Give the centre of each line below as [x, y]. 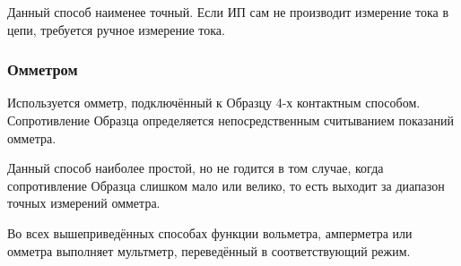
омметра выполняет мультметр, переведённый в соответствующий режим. [209, 250]
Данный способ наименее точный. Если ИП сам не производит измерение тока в [228, 12]
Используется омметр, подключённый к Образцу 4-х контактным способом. [214, 103]
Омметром [43, 69]
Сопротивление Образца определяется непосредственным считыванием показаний [230, 120]
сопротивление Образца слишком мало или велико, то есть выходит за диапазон [226, 185]
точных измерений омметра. [84, 203]
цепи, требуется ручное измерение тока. [116, 29]
